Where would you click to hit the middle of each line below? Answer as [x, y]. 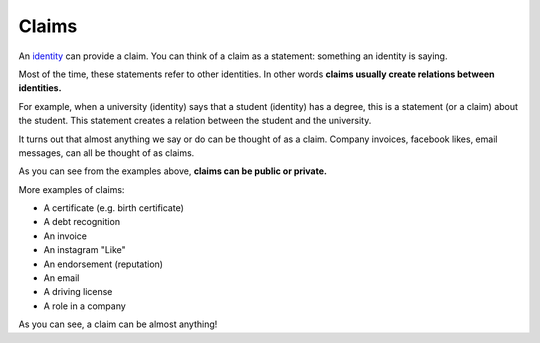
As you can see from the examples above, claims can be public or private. [172, 171]
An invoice [65, 236]
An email [61, 278]
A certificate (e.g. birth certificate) [114, 208]
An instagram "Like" [85, 250]
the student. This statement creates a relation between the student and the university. [195, 121]
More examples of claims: [71, 189]
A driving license [78, 292]
